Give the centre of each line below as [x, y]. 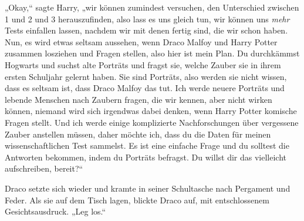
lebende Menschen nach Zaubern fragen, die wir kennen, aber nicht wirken [139, 99]
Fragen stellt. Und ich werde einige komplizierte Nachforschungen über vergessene [152, 122]
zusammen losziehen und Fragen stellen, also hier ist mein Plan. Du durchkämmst [152, 53]
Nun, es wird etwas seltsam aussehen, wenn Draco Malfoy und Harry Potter [141, 41]
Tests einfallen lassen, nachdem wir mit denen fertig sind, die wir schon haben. [146, 30]
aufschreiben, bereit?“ [44, 168]
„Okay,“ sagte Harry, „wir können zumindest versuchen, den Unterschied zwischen [152, 7]
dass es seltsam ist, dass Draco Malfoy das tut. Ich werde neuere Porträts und [145, 88]
